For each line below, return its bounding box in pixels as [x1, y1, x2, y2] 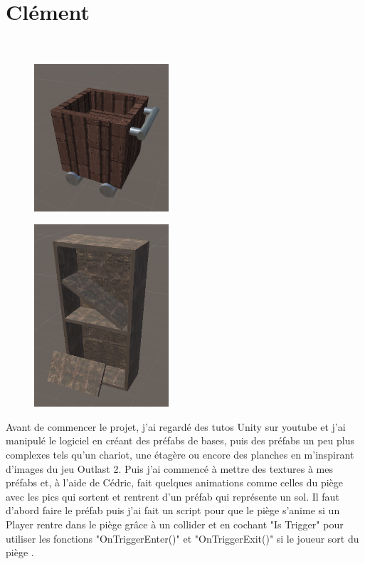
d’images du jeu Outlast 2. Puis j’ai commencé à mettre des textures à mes [6, 461, 333, 476]
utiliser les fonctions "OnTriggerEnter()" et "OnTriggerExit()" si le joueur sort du [6, 531, 359, 545]
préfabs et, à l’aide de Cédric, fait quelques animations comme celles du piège [6, 475, 344, 490]
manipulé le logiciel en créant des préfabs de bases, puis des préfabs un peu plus [6, 433, 354, 448]
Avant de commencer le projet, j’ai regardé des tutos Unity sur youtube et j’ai [6, 419, 346, 434]
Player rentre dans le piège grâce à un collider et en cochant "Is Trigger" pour [6, 516, 344, 531]
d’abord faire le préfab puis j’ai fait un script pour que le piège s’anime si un [6, 503, 340, 518]
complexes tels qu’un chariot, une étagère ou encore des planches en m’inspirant [6, 446, 354, 461]
